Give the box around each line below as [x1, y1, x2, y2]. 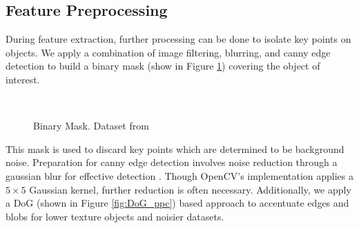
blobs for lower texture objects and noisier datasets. [6, 209, 224, 223]
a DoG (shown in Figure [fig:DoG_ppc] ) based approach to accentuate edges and [6, 196, 349, 210]
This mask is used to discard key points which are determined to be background [6, 141, 345, 156]
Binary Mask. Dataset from [33, 118, 149, 133]
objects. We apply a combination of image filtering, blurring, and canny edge [6, 45, 331, 59]
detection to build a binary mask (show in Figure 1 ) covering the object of [6, 59, 320, 73]
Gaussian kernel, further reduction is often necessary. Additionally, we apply [29, 182, 351, 196]
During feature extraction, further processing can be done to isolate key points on [6, 32, 351, 46]
